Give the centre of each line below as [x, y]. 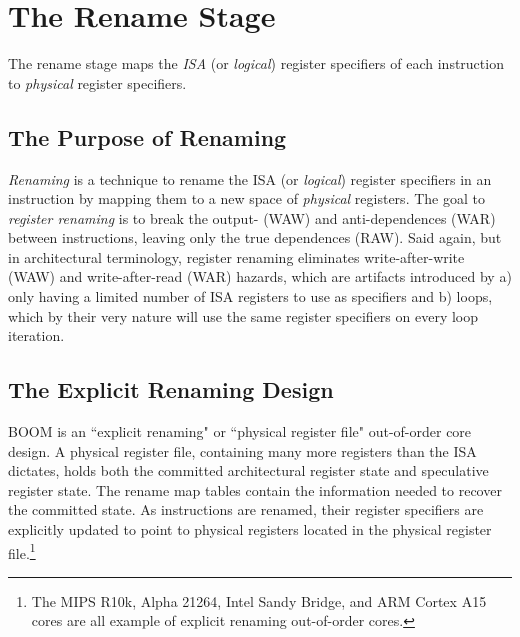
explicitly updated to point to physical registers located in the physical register [250, 529]
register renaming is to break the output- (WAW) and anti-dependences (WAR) [252, 217]
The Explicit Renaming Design [171, 389]
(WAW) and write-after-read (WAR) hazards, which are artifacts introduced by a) [260, 276]
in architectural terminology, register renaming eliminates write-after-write [236, 256]
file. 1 [22, 551]
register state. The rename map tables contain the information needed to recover [255, 489]
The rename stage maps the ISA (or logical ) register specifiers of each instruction [256, 63]
